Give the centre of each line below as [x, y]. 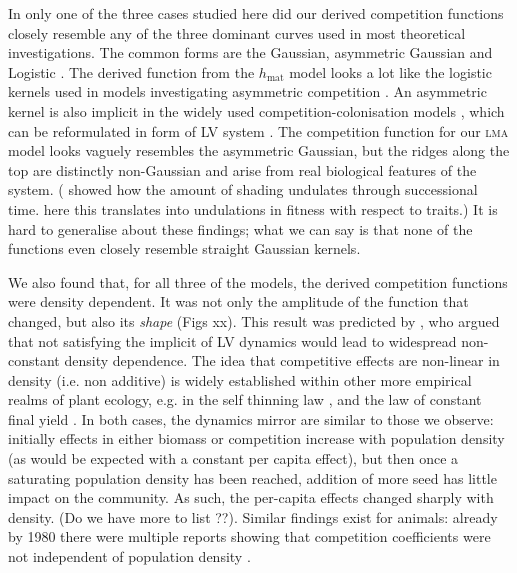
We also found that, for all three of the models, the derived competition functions [258, 281]
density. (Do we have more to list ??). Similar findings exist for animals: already [253, 516]
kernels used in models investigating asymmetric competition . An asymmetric [247, 91]
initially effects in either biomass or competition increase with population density [256, 438]
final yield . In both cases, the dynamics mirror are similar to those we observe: [251, 418]
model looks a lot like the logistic [390, 71]
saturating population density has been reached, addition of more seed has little [252, 477]
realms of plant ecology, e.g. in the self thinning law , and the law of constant [245, 399]
